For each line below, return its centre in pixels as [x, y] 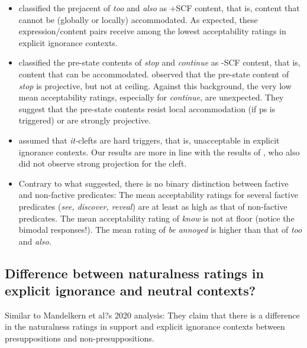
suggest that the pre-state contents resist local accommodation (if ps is [147, 108]
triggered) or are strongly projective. [85, 120]
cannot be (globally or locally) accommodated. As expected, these [138, 19]
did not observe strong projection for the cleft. [103, 163]
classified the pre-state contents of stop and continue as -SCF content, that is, [159, 62]
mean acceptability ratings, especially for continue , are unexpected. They [151, 97]
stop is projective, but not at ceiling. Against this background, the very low [155, 85]
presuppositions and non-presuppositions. [80, 338]
